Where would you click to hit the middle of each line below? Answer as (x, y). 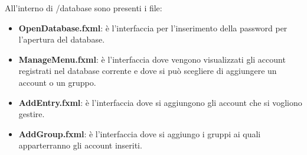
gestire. (32, 114)
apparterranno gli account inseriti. (80, 145)
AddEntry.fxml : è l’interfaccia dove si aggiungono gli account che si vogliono (160, 102)
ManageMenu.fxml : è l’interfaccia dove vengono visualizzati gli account (152, 59)
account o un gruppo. (57, 82)
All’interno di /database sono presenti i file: (84, 8)
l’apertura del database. (62, 39)
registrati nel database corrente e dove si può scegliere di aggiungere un (148, 71)
